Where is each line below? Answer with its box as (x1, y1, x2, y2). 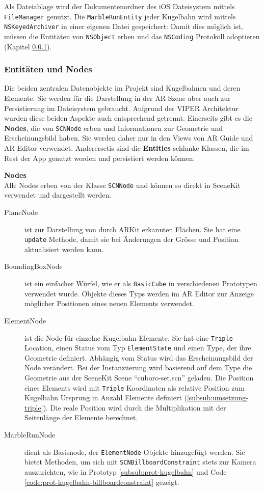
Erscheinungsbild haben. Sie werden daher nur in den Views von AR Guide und (4, 132, 253, 143)
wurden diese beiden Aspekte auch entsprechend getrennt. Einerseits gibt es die (4, 113, 252, 123)
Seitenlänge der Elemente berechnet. (24, 412, 138, 423)
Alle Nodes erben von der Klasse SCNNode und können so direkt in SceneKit (4, 179, 241, 190)
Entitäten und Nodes (4, 63, 92, 75)
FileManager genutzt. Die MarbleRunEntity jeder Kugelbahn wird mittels (4, 11, 236, 21)
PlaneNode (4, 207, 38, 217)
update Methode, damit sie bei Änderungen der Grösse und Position (24, 234, 239, 244)
